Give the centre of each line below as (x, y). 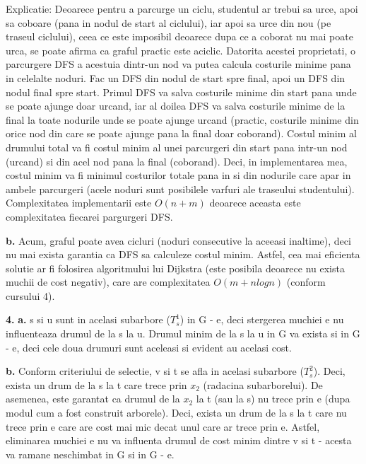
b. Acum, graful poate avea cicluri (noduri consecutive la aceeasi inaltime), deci (178, 240)
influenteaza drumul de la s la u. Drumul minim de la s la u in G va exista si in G (183, 333)
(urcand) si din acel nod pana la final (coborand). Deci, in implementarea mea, (177, 161)
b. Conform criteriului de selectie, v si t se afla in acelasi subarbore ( (155, 371)
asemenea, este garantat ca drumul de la (93, 399)
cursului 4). (30, 295)
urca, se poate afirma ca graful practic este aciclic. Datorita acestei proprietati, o (181, 50)
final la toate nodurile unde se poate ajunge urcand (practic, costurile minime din (182, 119)
